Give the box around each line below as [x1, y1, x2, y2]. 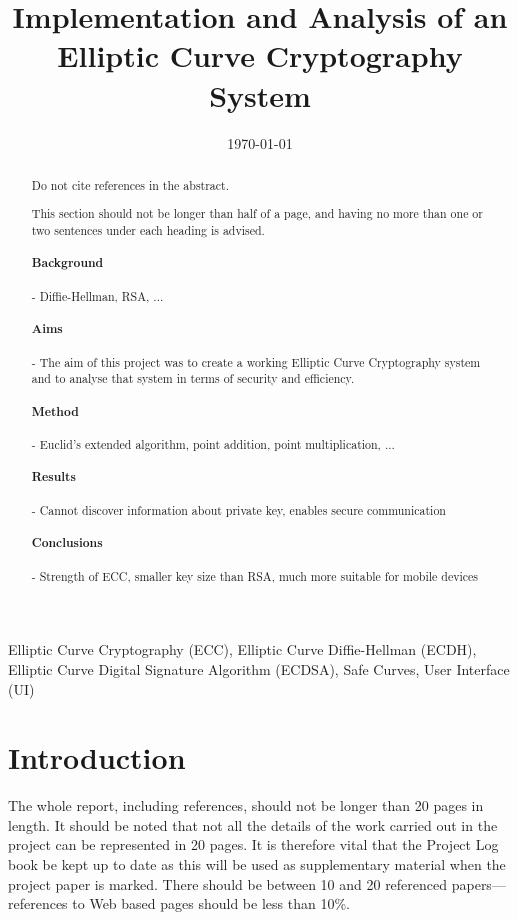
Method [31, 402, 79, 420]
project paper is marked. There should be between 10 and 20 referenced [8, 873, 448, 894]
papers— [451, 873, 506, 894]
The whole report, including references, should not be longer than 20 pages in [8, 795, 484, 816]
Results [31, 468, 76, 486]
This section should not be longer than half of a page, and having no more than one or [31, 205, 483, 222]
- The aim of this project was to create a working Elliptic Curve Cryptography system [31, 353, 481, 370]
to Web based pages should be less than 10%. [72, 893, 350, 914]
